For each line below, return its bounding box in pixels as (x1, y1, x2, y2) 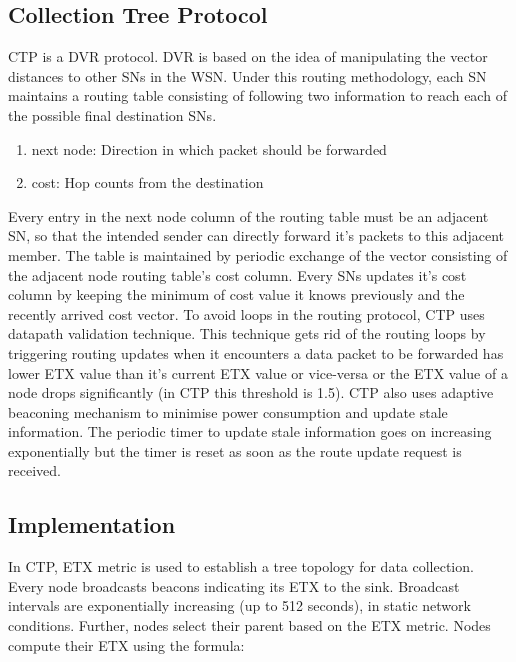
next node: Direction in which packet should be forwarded (31, 138, 387, 159)
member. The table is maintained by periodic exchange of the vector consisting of (8, 244, 508, 265)
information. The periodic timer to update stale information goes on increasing (8, 421, 492, 442)
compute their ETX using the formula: (8, 634, 245, 655)
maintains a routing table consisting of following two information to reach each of (8, 85, 507, 106)
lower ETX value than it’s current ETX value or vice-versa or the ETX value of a (8, 362, 508, 383)
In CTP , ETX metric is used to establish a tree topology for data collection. (8, 556, 474, 577)
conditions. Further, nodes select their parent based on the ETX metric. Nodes (8, 615, 491, 636)
